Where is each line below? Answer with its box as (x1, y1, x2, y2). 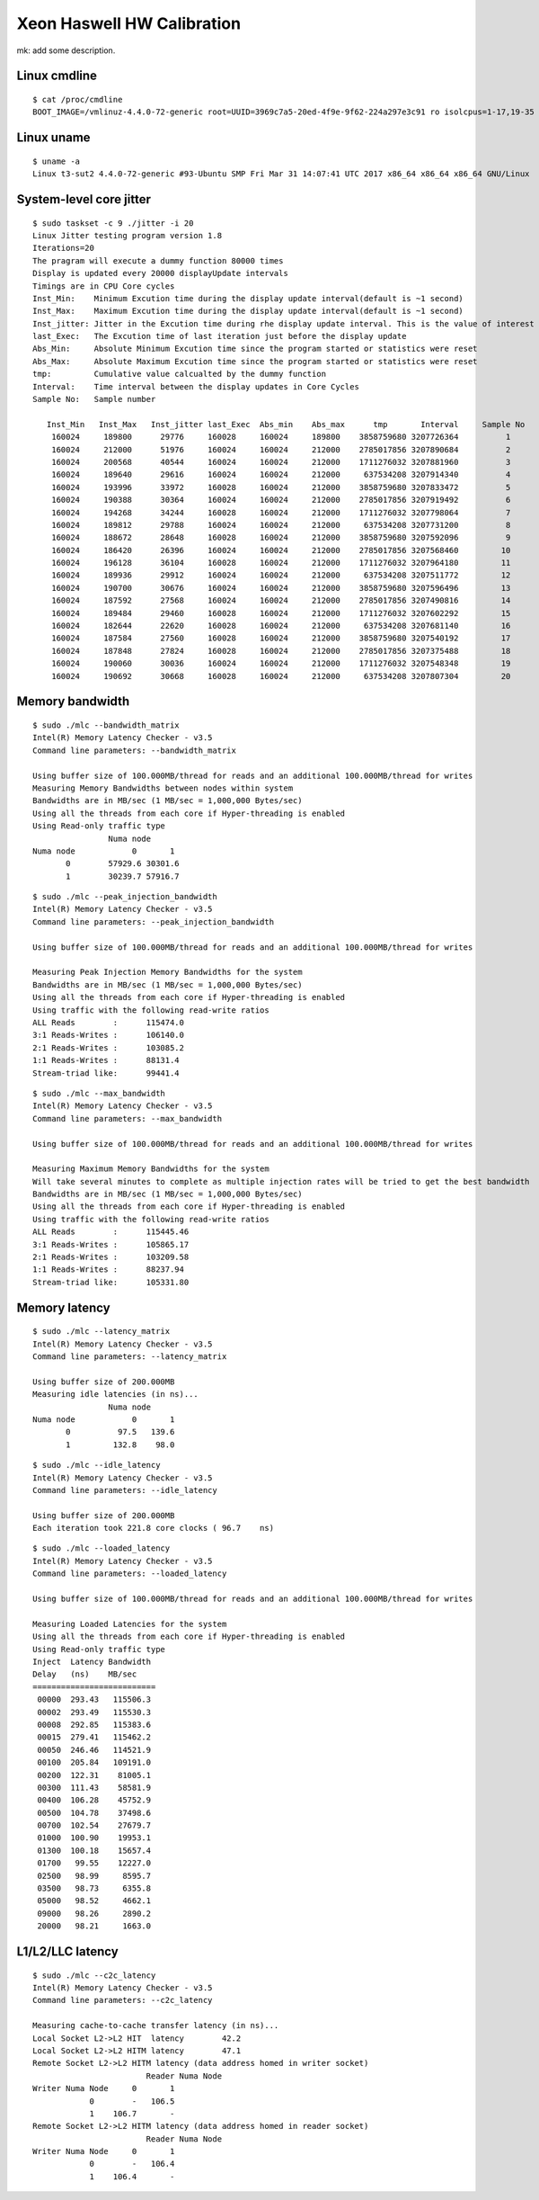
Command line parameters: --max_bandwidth (32, 1113, 223, 1123)
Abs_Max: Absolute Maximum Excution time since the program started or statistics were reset (32, 356, 478, 366)
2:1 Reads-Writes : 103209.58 (32, 1252, 190, 1263)
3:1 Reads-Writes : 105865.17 (32, 1239, 190, 1249)
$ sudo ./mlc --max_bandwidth (32, 1088, 166, 1098)
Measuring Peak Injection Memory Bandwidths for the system (32, 967, 303, 978)
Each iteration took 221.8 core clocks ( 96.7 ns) (32, 1523, 274, 1534)
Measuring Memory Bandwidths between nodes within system (32, 783, 294, 793)
